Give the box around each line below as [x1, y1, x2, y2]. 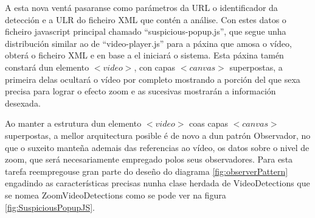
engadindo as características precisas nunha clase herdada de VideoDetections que [5, 177, 310, 189]
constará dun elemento [5, 60, 89, 73]
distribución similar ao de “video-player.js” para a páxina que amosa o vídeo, [5, 37, 292, 49]
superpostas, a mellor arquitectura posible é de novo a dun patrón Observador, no [5, 128, 311, 141]
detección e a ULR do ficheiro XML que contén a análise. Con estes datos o [5, 13, 286, 26]
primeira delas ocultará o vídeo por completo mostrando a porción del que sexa [5, 72, 300, 85]
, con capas [134, 60, 176, 73]
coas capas [189, 117, 228, 130]
